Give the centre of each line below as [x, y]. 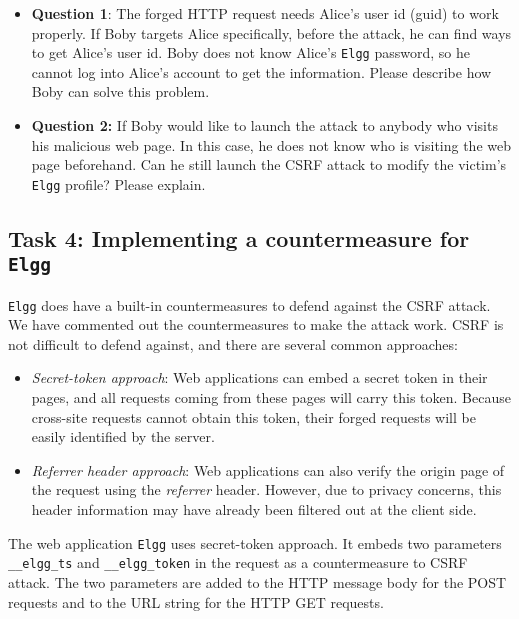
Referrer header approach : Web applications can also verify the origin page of [268, 469]
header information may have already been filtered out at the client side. [254, 509]
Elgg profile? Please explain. [118, 183]
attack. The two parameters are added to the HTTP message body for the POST [257, 581]
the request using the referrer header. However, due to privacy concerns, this [266, 489]
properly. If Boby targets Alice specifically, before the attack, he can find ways [271, 32]
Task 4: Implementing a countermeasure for [239, 237]
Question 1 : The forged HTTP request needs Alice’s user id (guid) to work [265, 13]
